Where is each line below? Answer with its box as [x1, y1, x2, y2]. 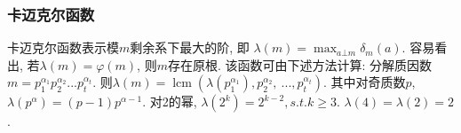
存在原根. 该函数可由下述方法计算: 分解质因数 [167, 55, 433, 74]
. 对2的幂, [142, 92, 197, 111]
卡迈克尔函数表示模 [7, 38, 119, 57]
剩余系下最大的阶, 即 [130, 38, 250, 57]
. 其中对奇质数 [322, 73, 406, 91]
